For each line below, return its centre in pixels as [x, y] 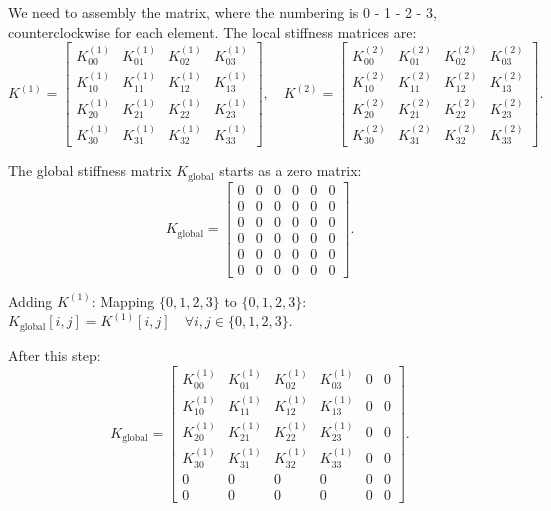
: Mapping [123, 300]
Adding [30, 300]
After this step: [54, 354]
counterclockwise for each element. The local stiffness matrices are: [212, 31]
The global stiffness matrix [90, 170]
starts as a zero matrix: [290, 170]
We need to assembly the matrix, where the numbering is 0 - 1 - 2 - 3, [222, 12]
